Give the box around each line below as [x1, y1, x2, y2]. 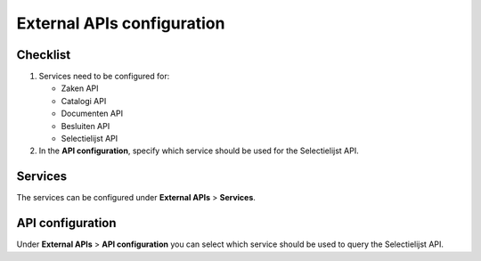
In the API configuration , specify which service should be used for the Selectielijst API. [38, 145, 360, 156]
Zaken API [61, 83, 99, 94]
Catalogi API [61, 95, 107, 106]
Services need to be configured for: [38, 71, 170, 82]
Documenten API [61, 108, 124, 119]
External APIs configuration [16, 13, 225, 33]
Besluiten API [61, 120, 110, 131]
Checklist [16, 47, 71, 62]
